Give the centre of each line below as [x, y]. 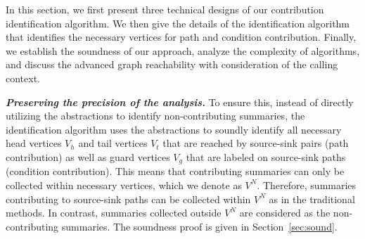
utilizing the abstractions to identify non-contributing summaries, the [155, 116]
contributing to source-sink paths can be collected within [128, 199]
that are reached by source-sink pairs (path [256, 143]
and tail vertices [113, 143]
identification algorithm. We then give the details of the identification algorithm [178, 23]
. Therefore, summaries [307, 185]
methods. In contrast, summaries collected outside [114, 213]
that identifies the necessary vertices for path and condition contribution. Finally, [181, 37]
